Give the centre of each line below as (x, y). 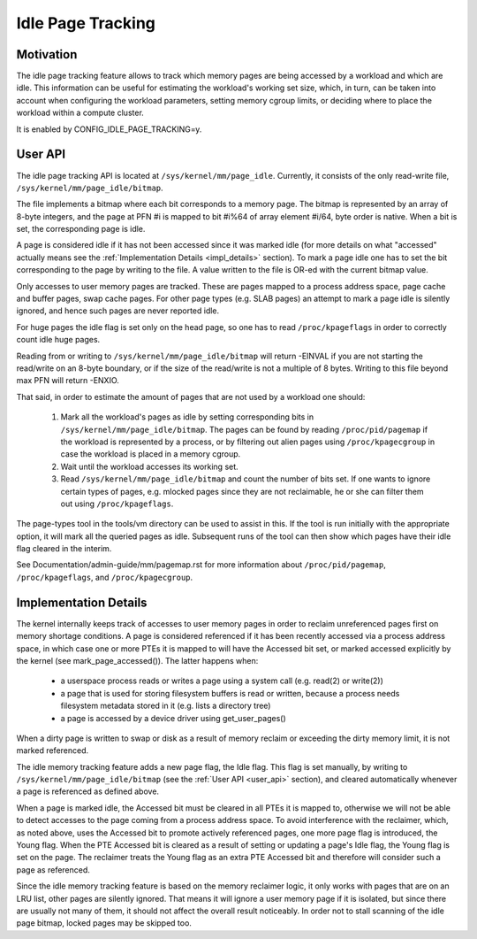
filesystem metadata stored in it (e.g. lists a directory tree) (166, 706)
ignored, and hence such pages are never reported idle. (118, 311)
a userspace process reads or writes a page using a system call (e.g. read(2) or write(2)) (222, 681)
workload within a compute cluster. (80, 113)
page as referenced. (53, 870)
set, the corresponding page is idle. (81, 229)
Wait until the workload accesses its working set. (149, 466)
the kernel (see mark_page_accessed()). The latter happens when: (137, 660)
